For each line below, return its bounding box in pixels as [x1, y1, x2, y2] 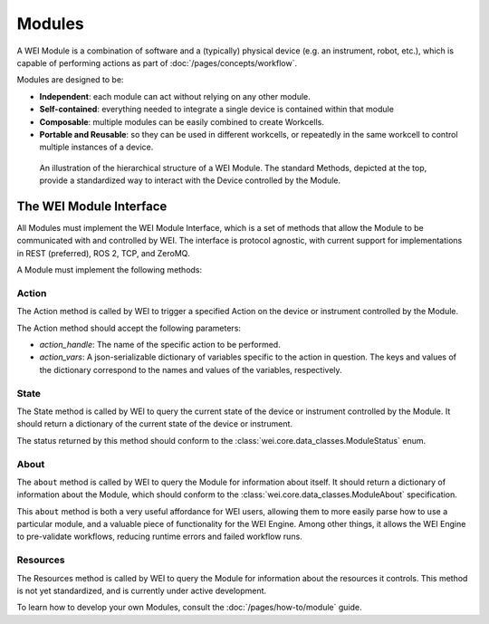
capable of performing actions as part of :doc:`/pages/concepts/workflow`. [16, 57, 298, 68]
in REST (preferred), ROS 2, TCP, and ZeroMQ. [16, 247, 190, 258]
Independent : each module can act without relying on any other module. [39, 91, 312, 101]
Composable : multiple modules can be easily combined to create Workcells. [39, 116, 325, 127]
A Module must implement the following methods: [16, 264, 203, 275]
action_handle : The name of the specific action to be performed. [39, 340, 281, 350]
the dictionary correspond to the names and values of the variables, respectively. [39, 364, 343, 375]
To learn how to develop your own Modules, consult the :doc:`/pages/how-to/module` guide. [16, 602, 362, 613]
